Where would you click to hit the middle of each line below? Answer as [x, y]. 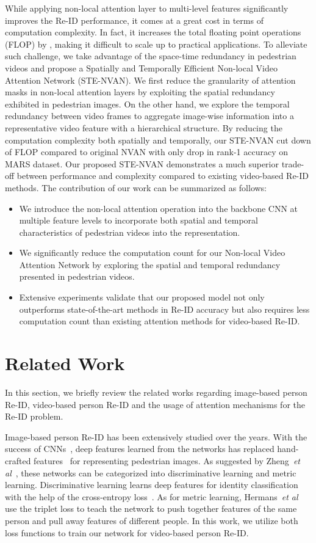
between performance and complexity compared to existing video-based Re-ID [163, 176]
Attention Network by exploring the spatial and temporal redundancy [150, 264]
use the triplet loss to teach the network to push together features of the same [151, 508]
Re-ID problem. [34, 416]
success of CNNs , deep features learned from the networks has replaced [140, 449]
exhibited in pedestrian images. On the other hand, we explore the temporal [147, 104]
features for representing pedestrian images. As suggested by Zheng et [167, 460]
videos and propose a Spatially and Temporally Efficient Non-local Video [141, 67]
